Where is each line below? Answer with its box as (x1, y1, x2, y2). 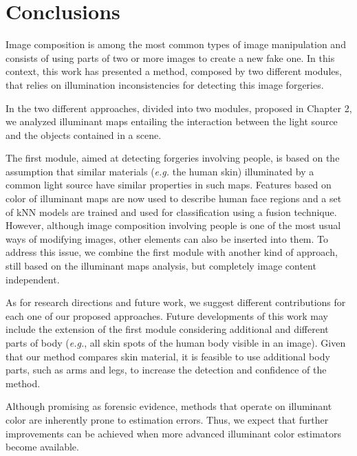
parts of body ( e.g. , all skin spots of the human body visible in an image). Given (6, 336, 346, 349)
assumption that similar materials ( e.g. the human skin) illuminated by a (6, 164, 314, 178)
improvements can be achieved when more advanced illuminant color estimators (6, 426, 342, 440)
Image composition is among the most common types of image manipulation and (6, 37, 346, 52)
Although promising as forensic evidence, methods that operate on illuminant (6, 399, 332, 413)
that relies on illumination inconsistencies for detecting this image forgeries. (6, 77, 324, 91)
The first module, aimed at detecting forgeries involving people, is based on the (6, 151, 340, 165)
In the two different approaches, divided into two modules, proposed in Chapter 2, (6, 100, 352, 115)
